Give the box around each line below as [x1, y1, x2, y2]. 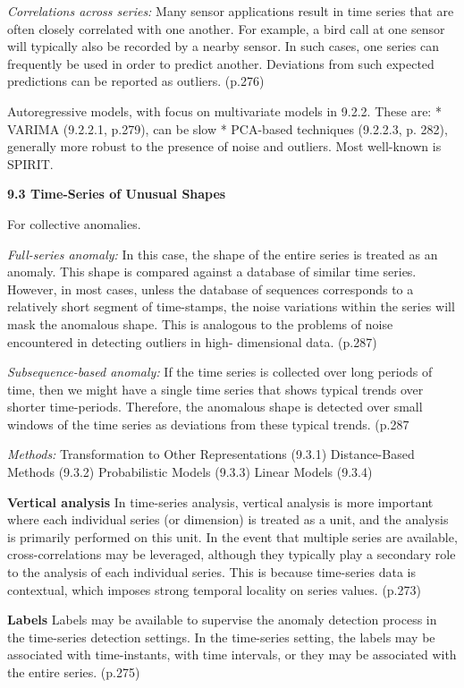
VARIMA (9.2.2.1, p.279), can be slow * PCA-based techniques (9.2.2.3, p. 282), [7, 119, 448, 138]
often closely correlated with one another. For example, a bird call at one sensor [7, 19, 445, 38]
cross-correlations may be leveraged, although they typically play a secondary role [7, 545, 456, 564]
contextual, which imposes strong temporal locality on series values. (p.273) [7, 580, 421, 599]
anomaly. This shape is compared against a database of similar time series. [7, 262, 417, 281]
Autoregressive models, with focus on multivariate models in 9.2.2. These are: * [7, 101, 442, 120]
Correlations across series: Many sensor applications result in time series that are [7, 2, 454, 20]
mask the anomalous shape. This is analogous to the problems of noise [7, 314, 393, 333]
